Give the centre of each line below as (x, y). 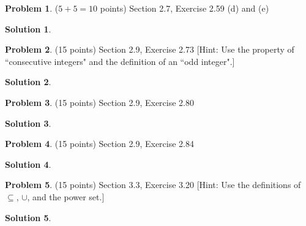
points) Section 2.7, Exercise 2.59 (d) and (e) (185, 8)
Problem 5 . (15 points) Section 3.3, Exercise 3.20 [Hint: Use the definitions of (153, 185)
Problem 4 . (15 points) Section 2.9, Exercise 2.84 (99, 144)
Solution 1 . (28, 28)
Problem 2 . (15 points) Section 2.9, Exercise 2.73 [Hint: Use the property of (150, 49)
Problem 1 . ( (32, 8)
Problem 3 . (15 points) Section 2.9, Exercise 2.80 (99, 102)
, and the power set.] (66, 196)
